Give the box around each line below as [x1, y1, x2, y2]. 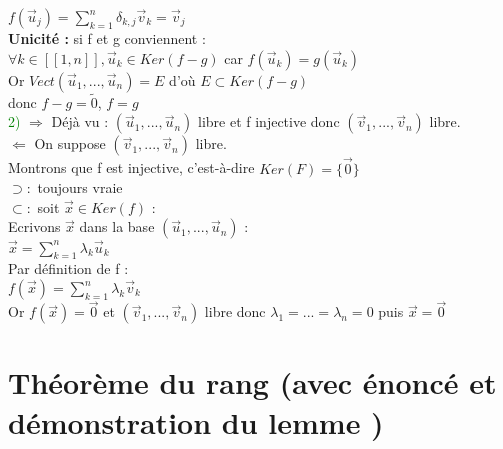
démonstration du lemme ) [8, 401, 384, 442]
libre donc [204, 301, 266, 322]
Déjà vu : [51, 111, 109, 132]
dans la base [79, 216, 155, 237]
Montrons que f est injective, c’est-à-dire [8, 157, 255, 178]
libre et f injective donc [198, 111, 340, 132]
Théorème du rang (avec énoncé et [8, 362, 497, 403]
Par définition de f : [8, 258, 129, 279]
